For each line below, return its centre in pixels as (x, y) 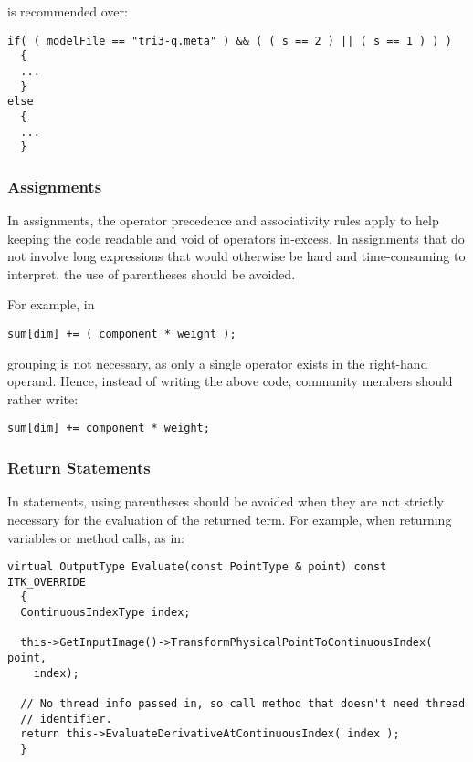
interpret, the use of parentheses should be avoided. (152, 273)
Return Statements (79, 468)
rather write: (43, 398)
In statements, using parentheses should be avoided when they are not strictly (226, 501)
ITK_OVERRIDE (47, 582)
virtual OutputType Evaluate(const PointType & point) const (197, 567)
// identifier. (66, 719)
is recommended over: (68, 11)
